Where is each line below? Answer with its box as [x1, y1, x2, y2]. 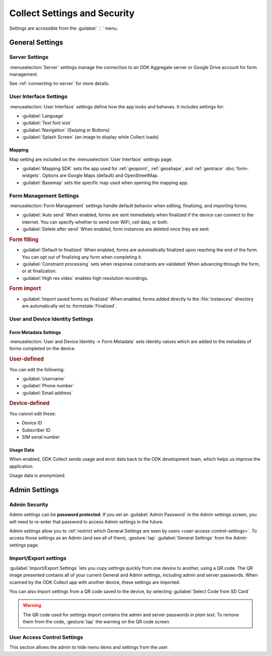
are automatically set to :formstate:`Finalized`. [22, 303, 117, 309]
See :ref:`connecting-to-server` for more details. [9, 81, 110, 87]
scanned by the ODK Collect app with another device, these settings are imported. [9, 579, 181, 585]
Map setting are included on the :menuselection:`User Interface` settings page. [9, 156, 173, 162]
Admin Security [9, 501, 49, 508]
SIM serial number [22, 434, 60, 440]
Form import [9, 285, 41, 292]
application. [9, 463, 34, 469]
